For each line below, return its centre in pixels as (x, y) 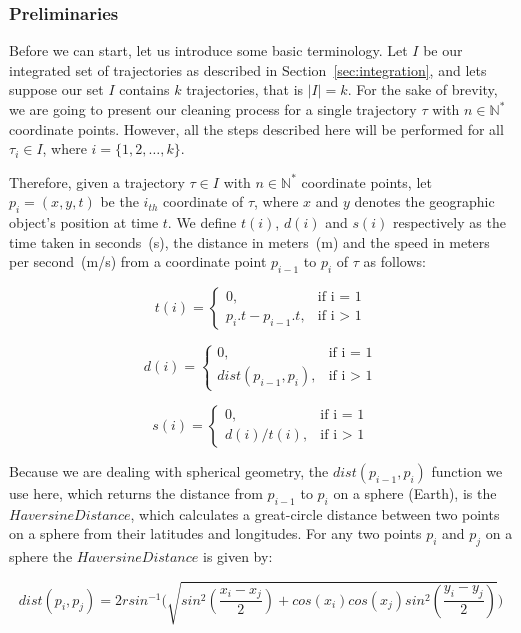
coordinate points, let (366, 181)
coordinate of (203, 201)
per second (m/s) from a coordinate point (138, 261)
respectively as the (449, 222)
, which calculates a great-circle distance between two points (315, 513)
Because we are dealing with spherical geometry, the (169, 470)
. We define (202, 222)
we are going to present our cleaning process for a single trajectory (213, 109)
